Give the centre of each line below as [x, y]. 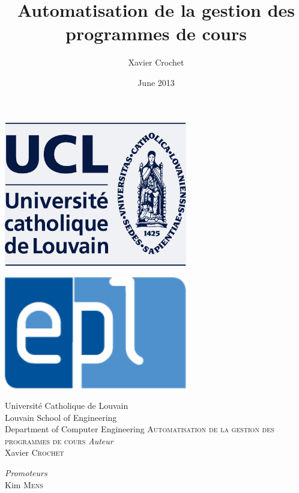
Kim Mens [24, 484]
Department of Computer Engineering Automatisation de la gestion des [140, 429]
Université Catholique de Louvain [67, 406]
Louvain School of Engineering [61, 417]
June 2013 [156, 82]
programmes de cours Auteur [59, 440]
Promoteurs [26, 473]
